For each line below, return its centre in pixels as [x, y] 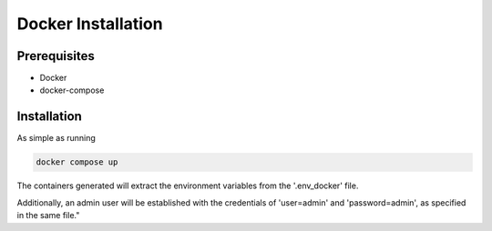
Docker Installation [90, 24]
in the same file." [48, 216]
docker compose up [77, 162]
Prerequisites [56, 56]
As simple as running [56, 138]
